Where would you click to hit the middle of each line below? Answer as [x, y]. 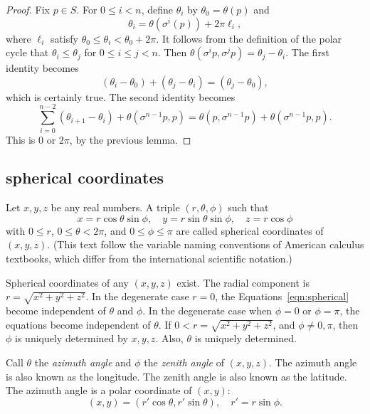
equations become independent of [78, 324]
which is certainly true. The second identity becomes [121, 96]
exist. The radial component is [243, 282]
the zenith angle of [184, 362]
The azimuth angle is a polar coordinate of [99, 390]
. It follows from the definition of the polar [249, 38]
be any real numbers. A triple [115, 207]
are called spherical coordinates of [250, 230]
